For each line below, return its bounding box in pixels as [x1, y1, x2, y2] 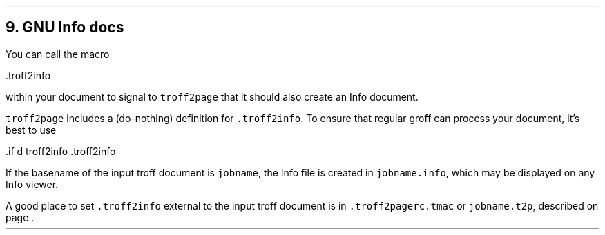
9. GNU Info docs [6, 19, 124, 37]
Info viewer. [6, 178, 59, 190]
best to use [6, 123, 57, 136]
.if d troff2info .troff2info [6, 145, 116, 157]
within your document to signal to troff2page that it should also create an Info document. [6, 90, 419, 103]
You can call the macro [6, 48, 110, 60]
